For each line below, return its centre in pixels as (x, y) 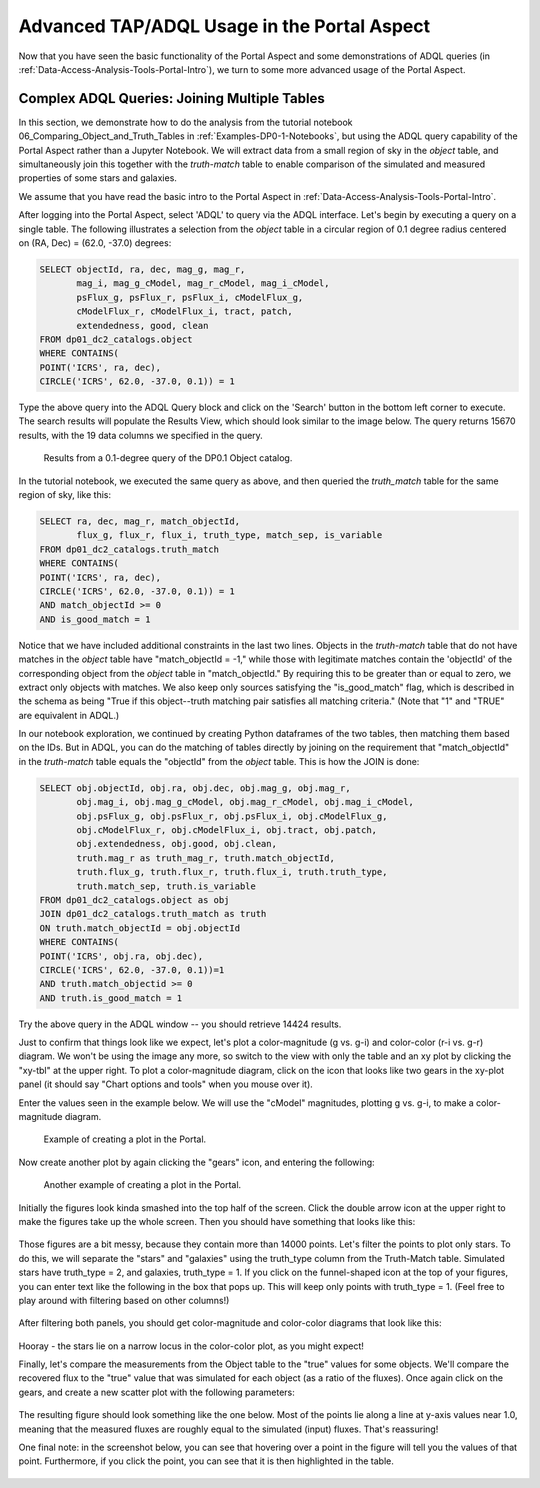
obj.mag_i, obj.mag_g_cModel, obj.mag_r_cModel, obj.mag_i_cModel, (245, 802)
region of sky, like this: (65, 495)
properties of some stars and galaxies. (97, 178)
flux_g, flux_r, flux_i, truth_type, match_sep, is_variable (229, 535)
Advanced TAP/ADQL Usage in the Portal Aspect (224, 26)
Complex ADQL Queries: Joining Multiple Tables (171, 98)
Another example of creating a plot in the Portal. (142, 1185)
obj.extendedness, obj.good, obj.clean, (176, 844)
